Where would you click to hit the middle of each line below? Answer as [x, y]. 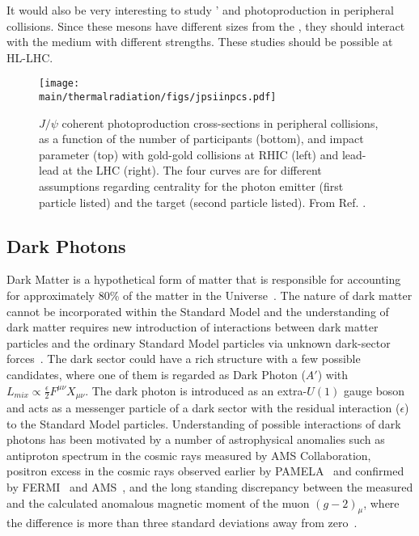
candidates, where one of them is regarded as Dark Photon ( [156, 375]
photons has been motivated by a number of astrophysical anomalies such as [196, 439]
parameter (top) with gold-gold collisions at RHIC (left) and [189, 154]
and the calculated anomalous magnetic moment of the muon [158, 502]
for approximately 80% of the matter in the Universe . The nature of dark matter [209, 295]
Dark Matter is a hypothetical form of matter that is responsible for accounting [204, 279]
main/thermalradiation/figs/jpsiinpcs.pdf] [158, 97]
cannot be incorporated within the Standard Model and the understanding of [198, 311]
